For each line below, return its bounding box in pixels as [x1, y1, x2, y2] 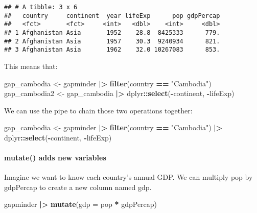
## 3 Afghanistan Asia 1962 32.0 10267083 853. [4, 46, 220, 54]
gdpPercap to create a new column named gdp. [4, 181, 152, 192]
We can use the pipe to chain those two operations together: [4, 105, 193, 115]
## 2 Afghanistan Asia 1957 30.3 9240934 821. [4, 37, 220, 45]
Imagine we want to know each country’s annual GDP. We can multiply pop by [4, 172, 253, 182]
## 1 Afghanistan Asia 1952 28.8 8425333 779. [4, 29, 220, 36]
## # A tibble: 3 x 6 [4, 4, 78, 11]
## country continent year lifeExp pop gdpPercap [4, 12, 220, 19]
